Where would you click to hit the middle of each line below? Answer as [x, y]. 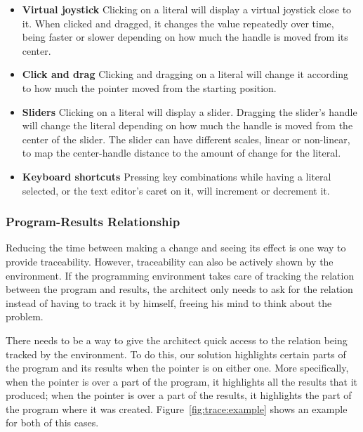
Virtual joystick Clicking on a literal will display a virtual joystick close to [187, 9]
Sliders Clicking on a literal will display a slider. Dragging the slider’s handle [190, 111]
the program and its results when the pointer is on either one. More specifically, [177, 368]
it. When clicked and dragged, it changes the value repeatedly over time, [178, 23]
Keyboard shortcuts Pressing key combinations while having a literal [177, 176]
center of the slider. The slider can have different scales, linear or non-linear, [186, 139]
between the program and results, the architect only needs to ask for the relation [179, 289]
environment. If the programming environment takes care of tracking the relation [180, 275]
